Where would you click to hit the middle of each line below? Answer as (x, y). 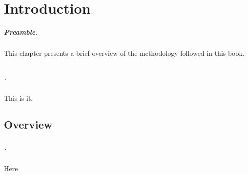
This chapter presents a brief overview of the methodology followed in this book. (124, 53)
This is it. (19, 98)
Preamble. (21, 32)
